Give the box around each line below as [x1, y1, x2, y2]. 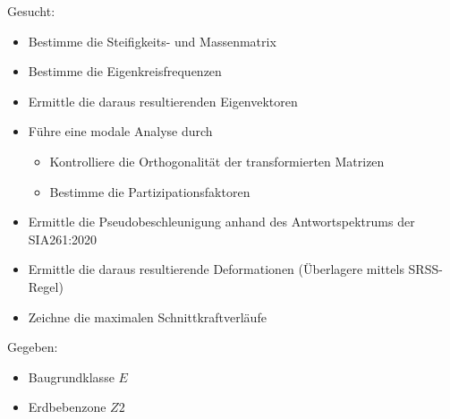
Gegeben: [7, 338, 58, 356]
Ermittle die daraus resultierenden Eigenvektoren [28, 91, 298, 110]
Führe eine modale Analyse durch [28, 122, 213, 141]
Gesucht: [7, 2, 55, 20]
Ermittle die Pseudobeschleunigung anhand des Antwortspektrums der [28, 212, 415, 231]
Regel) [28, 277, 64, 295]
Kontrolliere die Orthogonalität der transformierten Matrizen [49, 151, 385, 170]
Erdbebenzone [28, 398, 106, 416]
